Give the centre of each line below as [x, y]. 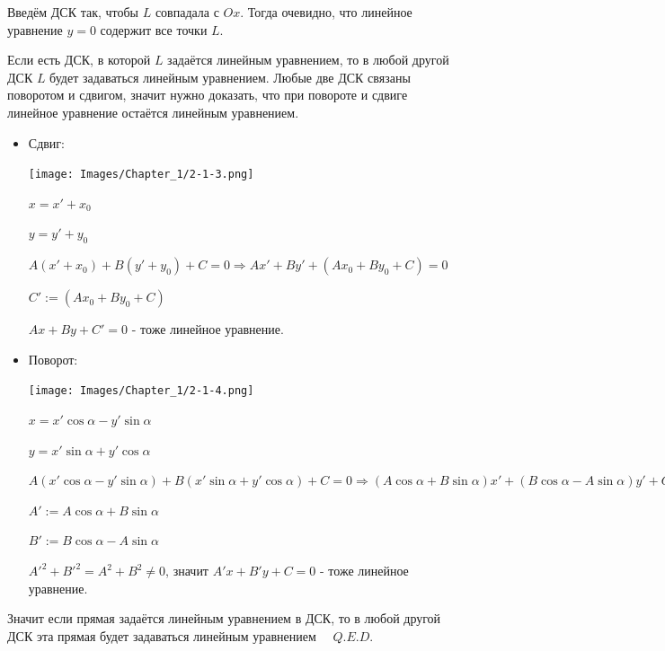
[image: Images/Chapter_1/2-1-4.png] [141, 391]
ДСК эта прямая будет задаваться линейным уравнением [162, 635]
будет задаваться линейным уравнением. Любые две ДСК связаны [230, 77]
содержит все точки [154, 29]
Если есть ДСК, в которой [79, 60]
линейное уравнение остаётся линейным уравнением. [153, 112]
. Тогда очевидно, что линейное [326, 12]
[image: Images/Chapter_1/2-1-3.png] [141, 175]
